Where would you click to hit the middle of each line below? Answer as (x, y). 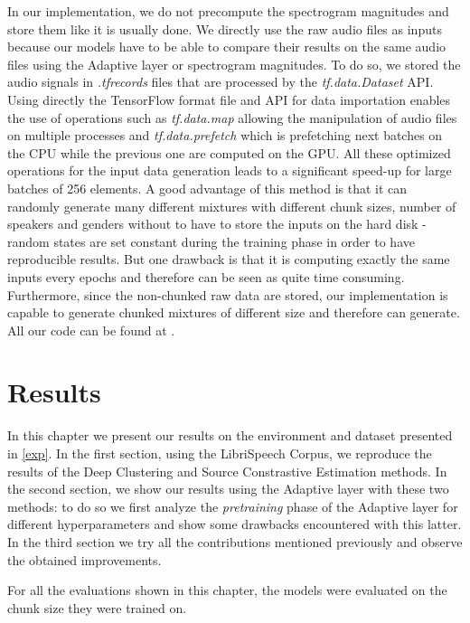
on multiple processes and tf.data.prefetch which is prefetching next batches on (225, 135)
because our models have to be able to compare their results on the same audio (227, 47)
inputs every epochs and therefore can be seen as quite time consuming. (206, 276)
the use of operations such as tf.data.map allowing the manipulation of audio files (232, 117)
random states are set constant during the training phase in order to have (211, 241)
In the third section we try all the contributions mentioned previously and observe (235, 541)
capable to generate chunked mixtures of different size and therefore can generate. (234, 312)
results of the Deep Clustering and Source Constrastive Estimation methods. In (227, 471)
